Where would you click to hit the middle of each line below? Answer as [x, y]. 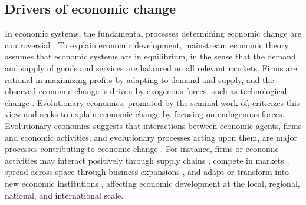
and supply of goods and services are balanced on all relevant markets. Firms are [151, 67]
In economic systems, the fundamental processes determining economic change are [153, 33]
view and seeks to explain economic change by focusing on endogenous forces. [145, 114]
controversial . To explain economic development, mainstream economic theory [147, 44]
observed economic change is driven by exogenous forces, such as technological [146, 91]
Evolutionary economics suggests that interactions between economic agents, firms [153, 125]
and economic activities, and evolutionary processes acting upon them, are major [151, 137]
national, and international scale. [64, 195]
